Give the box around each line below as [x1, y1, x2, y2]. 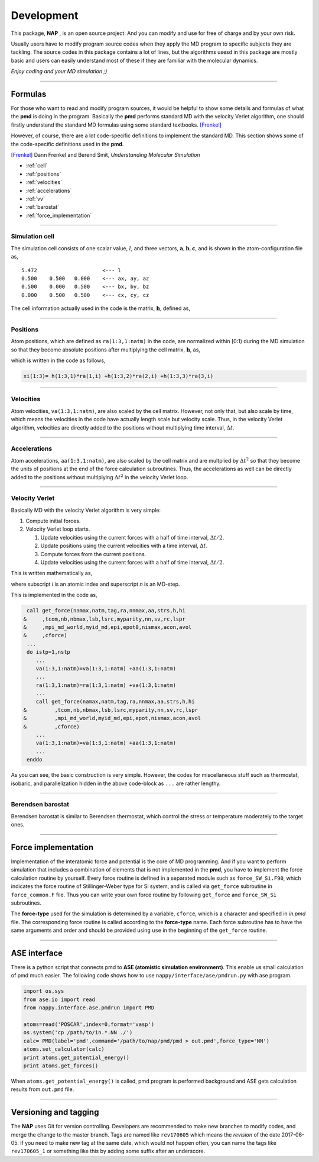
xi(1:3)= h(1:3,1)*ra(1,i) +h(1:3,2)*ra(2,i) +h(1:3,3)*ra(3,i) [23, 373, 214, 380]
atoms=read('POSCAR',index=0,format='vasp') [23, 1021, 155, 1028]
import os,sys [23, 988, 64, 995]
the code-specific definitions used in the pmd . [11, 140, 124, 147]
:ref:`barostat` [25, 204, 59, 211]
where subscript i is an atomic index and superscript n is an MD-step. [11, 580, 180, 588]
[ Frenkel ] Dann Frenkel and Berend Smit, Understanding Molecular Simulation [11, 151, 200, 158]
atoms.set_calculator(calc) [23, 1046, 105, 1053]
